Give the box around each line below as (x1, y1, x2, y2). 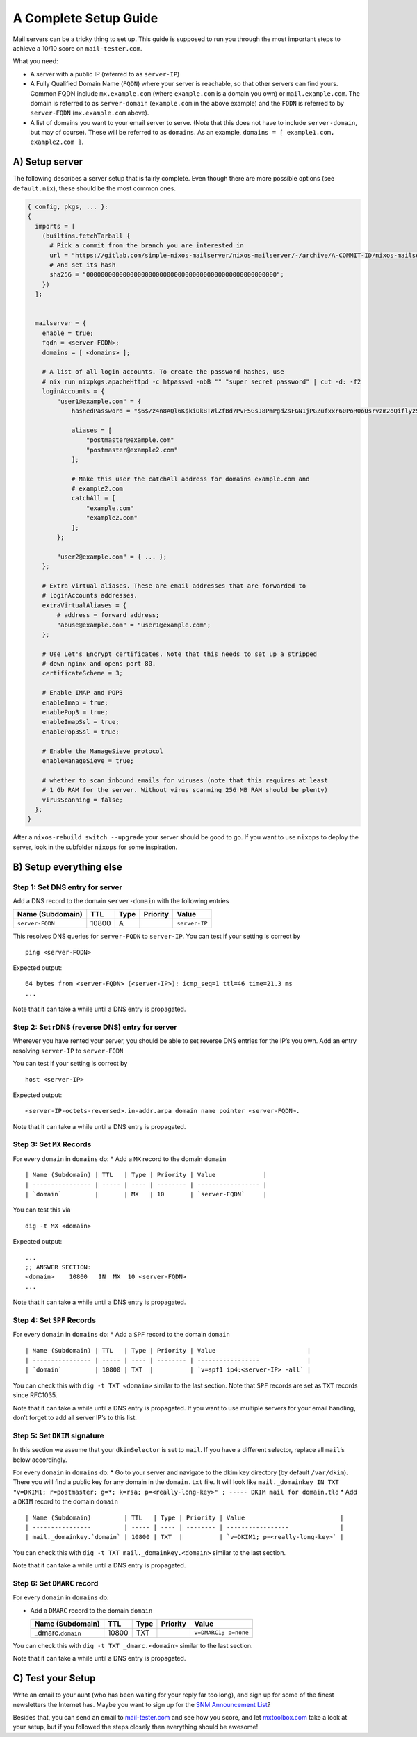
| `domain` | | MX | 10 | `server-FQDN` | (25, 1190, 268, 1199)
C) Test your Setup (13, 1672, 96, 1684)
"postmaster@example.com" (85, 436, 174, 444)
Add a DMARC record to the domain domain (30, 1606, 153, 1615)
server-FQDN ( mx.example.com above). (30, 108, 149, 117)
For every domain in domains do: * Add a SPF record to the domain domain (13, 1331, 231, 1339)
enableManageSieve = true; (42, 757, 135, 764)
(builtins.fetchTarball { (42, 231, 131, 240)
